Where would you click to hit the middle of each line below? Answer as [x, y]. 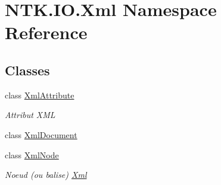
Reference [46, 32]
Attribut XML [30, 115]
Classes [27, 70]
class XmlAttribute [40, 95]
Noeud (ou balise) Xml [46, 175]
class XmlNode [32, 154]
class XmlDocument [41, 134]
